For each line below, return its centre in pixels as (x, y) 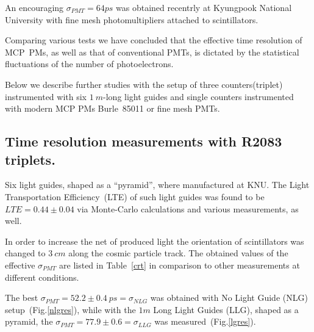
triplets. (30, 159)
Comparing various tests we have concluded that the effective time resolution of (154, 40)
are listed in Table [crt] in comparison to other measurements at (180, 265)
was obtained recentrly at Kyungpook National (204, 7)
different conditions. (42, 277)
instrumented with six (46, 96)
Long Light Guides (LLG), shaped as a (226, 309)
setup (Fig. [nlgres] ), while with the (70, 309)
